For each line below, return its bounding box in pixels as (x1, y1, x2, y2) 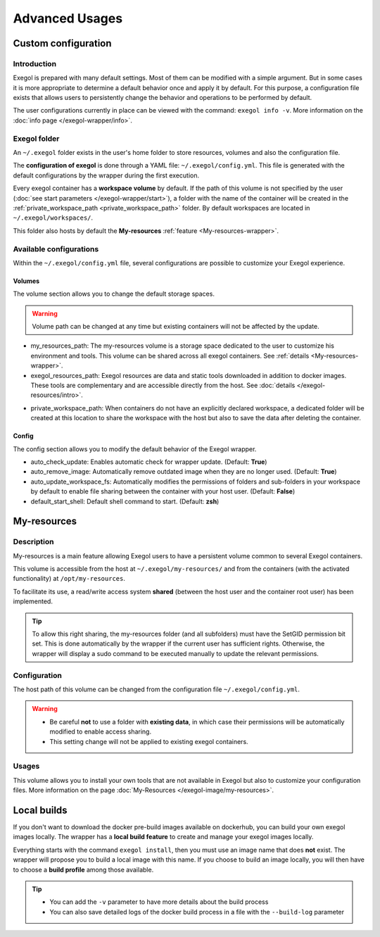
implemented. (13, 597, 53, 605)
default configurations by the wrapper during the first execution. (13, 171, 200, 180)
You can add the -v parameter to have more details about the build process (49, 898, 269, 906)
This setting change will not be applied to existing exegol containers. (49, 737, 249, 746)
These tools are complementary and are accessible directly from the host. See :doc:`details (30, 381, 296, 390)
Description (13, 537, 54, 547)
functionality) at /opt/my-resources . (13, 574, 126, 583)
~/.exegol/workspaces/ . (13, 213, 94, 222)
